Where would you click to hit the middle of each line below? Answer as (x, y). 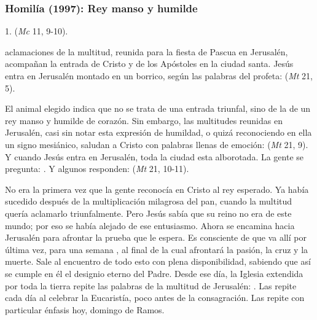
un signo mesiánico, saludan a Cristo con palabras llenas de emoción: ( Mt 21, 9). (157, 144)
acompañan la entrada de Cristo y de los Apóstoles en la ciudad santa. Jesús (149, 64)
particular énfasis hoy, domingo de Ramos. (85, 309)
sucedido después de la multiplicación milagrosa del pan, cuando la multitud (149, 201)
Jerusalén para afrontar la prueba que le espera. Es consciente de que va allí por (156, 237)
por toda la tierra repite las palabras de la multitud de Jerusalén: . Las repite (151, 285)
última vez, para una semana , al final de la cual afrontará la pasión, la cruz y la (157, 249)
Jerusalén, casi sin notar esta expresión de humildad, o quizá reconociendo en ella (158, 132)
